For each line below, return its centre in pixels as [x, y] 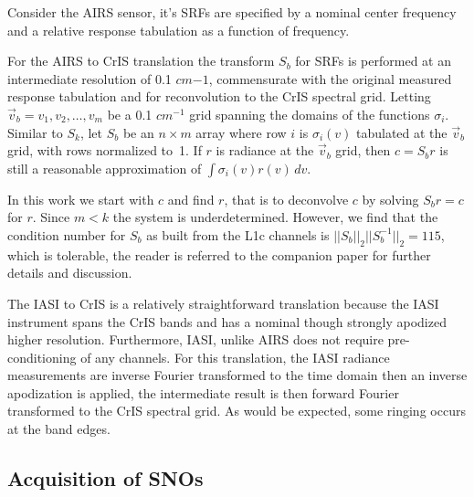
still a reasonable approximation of [105, 168]
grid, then [363, 150]
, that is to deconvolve [286, 199]
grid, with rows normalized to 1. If [105, 150]
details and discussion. [70, 273]
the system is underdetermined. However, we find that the [275, 217]
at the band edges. [59, 429]
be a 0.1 [130, 114]
